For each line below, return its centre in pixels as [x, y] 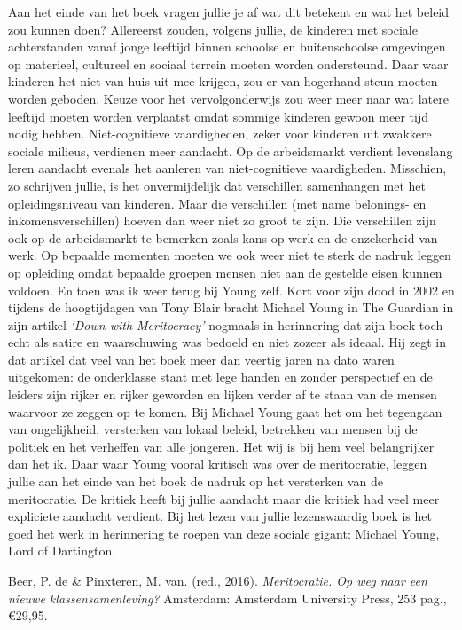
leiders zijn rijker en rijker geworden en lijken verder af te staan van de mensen [223, 394]
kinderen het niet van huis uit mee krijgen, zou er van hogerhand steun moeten [223, 81]
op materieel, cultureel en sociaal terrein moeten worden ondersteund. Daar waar [228, 63]
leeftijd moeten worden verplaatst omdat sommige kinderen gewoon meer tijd [218, 116]
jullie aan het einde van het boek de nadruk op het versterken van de [196, 481]
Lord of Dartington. [62, 551]
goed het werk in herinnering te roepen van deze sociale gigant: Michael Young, [224, 533]
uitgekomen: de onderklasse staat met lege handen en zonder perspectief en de [220, 377]
